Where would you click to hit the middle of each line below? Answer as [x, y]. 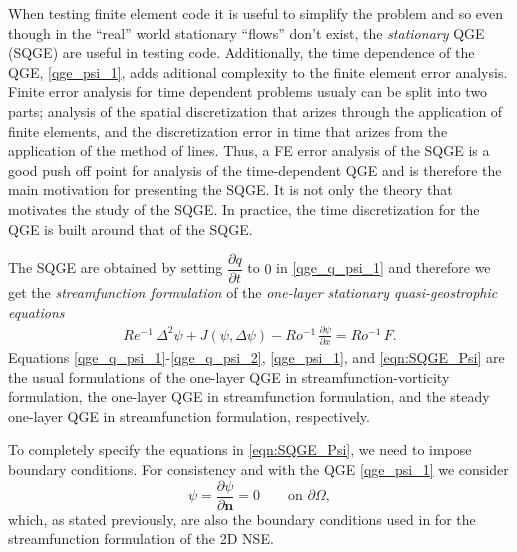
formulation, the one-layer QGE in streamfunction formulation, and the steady [249, 396]
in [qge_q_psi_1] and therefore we [383, 267]
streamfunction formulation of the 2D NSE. [141, 538]
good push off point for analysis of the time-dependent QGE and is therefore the [255, 169]
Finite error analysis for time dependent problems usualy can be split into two [248, 91]
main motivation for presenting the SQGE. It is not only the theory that [230, 189]
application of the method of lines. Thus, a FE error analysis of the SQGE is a [249, 150]
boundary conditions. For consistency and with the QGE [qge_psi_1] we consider [258, 469]
